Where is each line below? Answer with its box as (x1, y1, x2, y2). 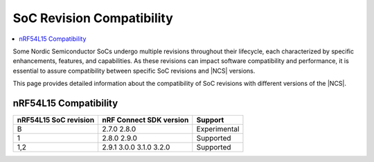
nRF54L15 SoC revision (17, 115, 95, 125)
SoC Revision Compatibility (12, 10, 173, 26)
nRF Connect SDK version (102, 115, 189, 125)
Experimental (196, 125, 240, 134)
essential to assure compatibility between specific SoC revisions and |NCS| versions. (12, 66, 256, 75)
